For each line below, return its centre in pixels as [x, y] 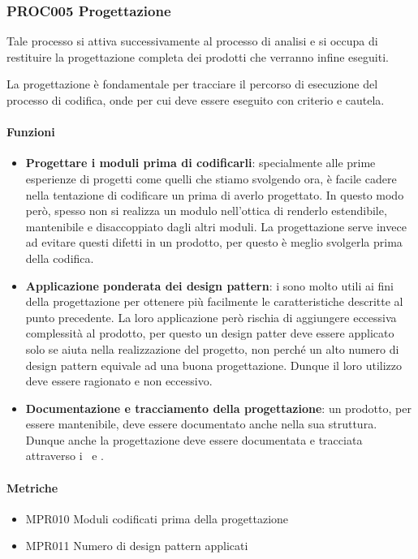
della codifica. [60, 258]
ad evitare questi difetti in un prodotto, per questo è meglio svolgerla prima [214, 242]
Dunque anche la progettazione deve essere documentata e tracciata [194, 439]
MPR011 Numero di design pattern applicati [137, 546]
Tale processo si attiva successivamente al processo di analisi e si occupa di [192, 41]
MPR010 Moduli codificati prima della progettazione [157, 518]
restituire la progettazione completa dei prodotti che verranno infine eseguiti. [198, 56]
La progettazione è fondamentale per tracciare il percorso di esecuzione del [192, 84]
